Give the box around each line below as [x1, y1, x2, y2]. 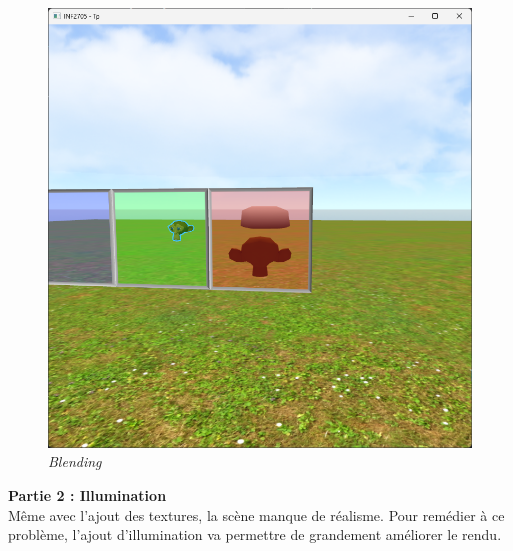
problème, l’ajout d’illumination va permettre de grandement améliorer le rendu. [8, 524, 502, 545]
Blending [48, 451, 102, 472]
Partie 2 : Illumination [8, 485, 167, 506]
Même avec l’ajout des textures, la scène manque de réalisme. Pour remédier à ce [8, 504, 505, 525]
